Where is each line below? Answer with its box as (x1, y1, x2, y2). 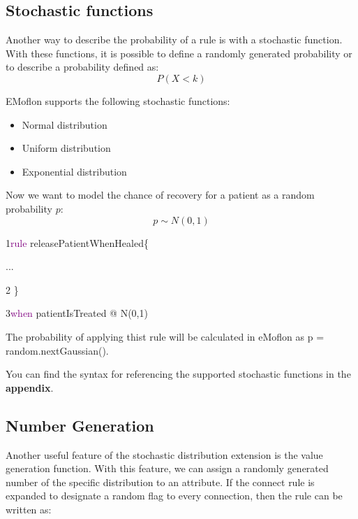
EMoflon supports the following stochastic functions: (6, 93, 230, 108)
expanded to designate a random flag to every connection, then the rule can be (6, 488, 343, 503)
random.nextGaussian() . (6, 343, 109, 357)
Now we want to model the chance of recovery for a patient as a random (6, 187, 315, 202)
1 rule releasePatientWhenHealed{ (6, 235, 149, 250)
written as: (6, 502, 52, 516)
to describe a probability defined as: (6, 59, 159, 74)
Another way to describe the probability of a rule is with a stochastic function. (6, 32, 343, 47)
